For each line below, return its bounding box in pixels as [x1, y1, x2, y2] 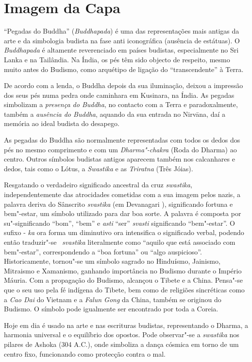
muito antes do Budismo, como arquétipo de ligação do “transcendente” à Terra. [4, 64, 244, 74]
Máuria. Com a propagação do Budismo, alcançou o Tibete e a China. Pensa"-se [4, 275, 243, 285]
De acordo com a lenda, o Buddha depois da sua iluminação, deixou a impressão [4, 80, 243, 90]
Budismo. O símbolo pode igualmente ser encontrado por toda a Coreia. [4, 304, 218, 314]
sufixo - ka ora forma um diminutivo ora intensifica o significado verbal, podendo [4, 227, 244, 237]
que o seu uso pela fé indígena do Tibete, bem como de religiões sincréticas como [4, 284, 245, 294]
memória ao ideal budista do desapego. [4, 118, 119, 128]
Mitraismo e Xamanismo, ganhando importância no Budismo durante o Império [4, 265, 242, 275]
